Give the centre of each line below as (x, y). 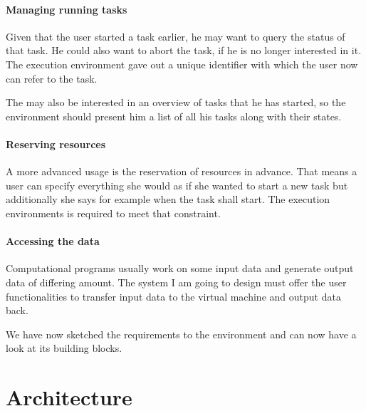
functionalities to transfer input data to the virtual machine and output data (173, 296)
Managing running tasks (67, 9)
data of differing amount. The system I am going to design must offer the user (176, 282)
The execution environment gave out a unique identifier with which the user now (182, 64)
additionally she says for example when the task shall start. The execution (168, 199)
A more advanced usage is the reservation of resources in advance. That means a (182, 171)
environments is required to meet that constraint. (113, 213)
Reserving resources (56, 144)
